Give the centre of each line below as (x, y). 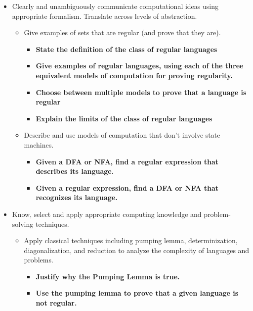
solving (23, 224)
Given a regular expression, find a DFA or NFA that (127, 187)
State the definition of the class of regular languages (126, 49)
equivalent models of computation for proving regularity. (134, 75)
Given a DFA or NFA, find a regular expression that (127, 161)
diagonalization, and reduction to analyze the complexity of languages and (137, 250)
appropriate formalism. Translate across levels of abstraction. (105, 16)
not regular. (56, 303)
